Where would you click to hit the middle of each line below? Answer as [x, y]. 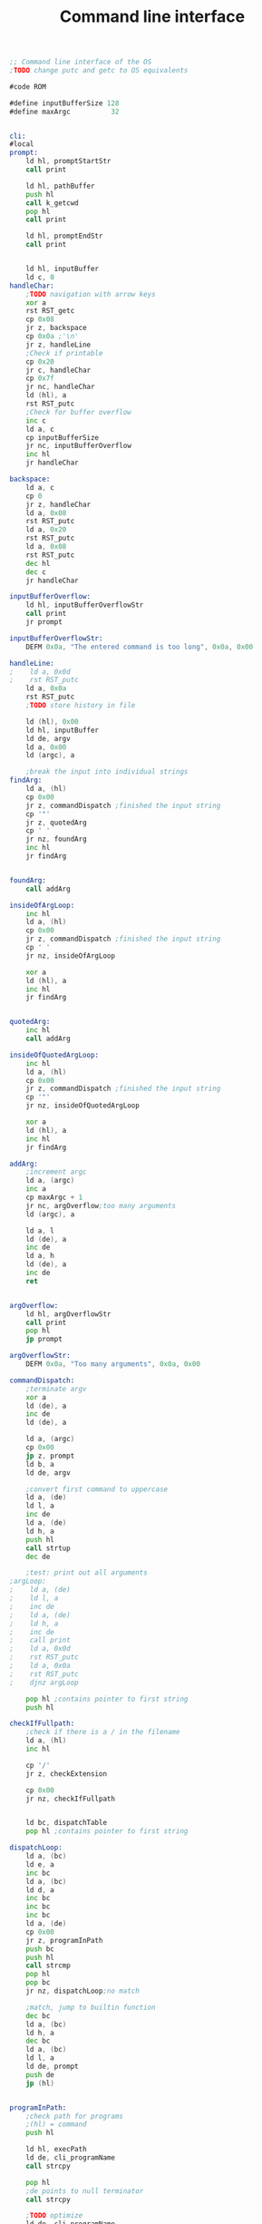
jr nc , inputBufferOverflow [78, 446]
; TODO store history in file [81, 706]
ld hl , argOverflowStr [68, 1314]
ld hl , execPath [57, 2150]
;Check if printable [64, 353]
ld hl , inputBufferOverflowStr [85, 605]
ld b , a [40, 1464]
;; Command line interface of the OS [81, 62]
